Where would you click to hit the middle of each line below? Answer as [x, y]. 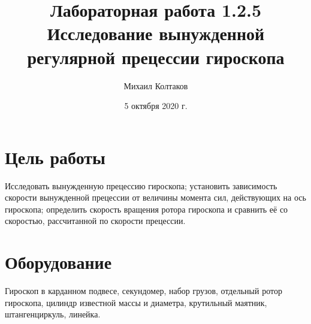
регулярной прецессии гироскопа [156, 57]
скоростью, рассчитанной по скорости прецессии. [95, 221]
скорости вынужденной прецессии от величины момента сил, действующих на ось [155, 197]
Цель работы [55, 157]
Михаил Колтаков [156, 85]
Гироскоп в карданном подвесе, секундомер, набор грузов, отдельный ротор [144, 291]
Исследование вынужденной [156, 33]
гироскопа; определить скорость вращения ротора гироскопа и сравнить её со [147, 209]
